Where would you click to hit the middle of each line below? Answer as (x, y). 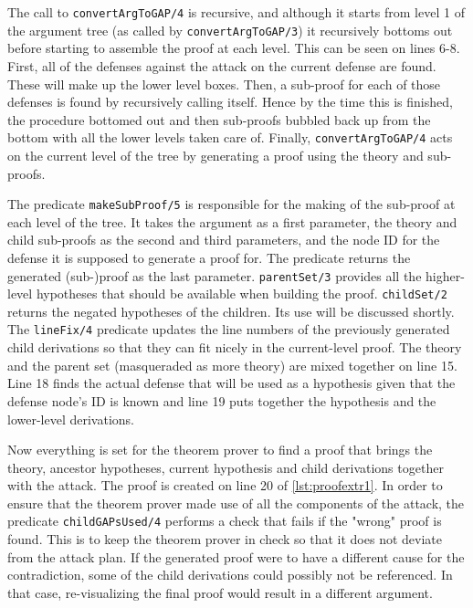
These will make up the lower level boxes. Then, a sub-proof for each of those (224, 84)
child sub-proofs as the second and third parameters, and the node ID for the (224, 240)
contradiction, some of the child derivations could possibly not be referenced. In (230, 575)
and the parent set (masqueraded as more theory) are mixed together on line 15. (232, 365)
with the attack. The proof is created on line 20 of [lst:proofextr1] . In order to (225, 485)
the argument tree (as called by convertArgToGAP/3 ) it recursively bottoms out (230, 30)
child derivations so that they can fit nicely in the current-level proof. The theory (235, 347)
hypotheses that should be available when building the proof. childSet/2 (242, 294)
